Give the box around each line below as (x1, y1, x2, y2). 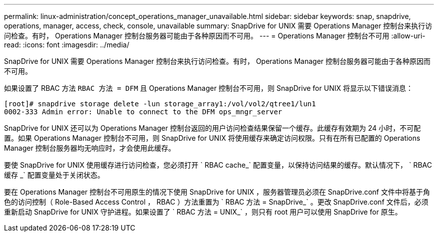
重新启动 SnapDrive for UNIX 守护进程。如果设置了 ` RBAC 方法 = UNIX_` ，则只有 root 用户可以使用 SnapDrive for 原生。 (4, 208, 402, 216)
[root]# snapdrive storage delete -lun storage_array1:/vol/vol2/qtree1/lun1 (4, 100, 316, 108)
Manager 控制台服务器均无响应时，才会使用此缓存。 (4, 144, 175, 152)
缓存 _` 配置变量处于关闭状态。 (4, 171, 104, 179)
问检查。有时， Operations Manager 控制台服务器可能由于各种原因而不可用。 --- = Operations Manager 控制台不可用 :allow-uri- (4, 31, 425, 40)
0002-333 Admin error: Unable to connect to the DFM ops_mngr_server (4, 108, 282, 116)
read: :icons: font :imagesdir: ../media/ (4, 40, 129, 49)
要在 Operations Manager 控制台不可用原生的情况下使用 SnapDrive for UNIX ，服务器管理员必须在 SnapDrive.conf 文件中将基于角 (4, 188, 430, 196)
